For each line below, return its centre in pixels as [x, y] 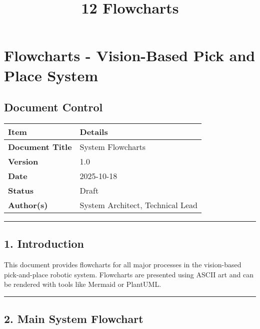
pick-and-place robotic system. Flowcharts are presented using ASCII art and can [129, 274]
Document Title [40, 146]
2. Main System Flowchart [74, 319]
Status [21, 190]
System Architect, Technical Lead [139, 205]
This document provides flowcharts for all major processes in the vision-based [123, 265]
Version [23, 161]
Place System [51, 75]
